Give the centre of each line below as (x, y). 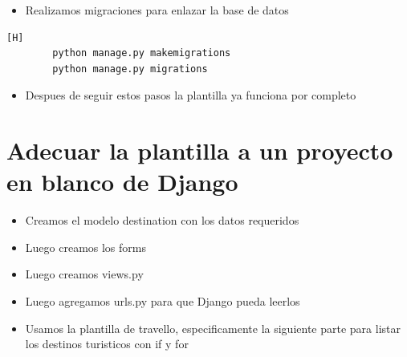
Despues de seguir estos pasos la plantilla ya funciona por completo (191, 95)
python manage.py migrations (130, 69)
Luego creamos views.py (84, 274)
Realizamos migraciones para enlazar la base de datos (157, 10)
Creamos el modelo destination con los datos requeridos (162, 220)
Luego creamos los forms (85, 247)
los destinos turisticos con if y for (107, 344)
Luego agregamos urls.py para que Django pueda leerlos (163, 301)
